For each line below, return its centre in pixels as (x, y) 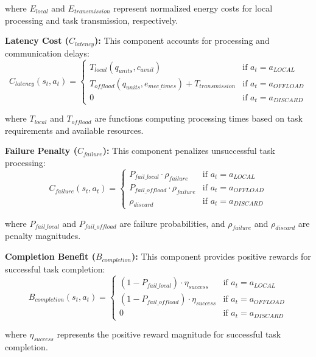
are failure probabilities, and (172, 223)
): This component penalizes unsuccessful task (189, 151)
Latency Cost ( (37, 40)
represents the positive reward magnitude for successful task (169, 334)
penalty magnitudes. (43, 236)
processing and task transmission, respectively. (92, 20)
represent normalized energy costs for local (193, 8)
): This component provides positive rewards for (221, 256)
